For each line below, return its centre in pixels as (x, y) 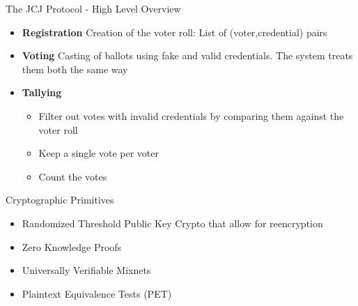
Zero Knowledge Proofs (72, 246)
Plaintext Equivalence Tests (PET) (97, 293)
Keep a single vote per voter (99, 153)
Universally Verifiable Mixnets (86, 270)
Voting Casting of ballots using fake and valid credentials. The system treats (187, 55)
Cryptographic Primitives (60, 200)
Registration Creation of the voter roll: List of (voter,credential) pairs (174, 32)
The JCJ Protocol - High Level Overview (93, 8)
